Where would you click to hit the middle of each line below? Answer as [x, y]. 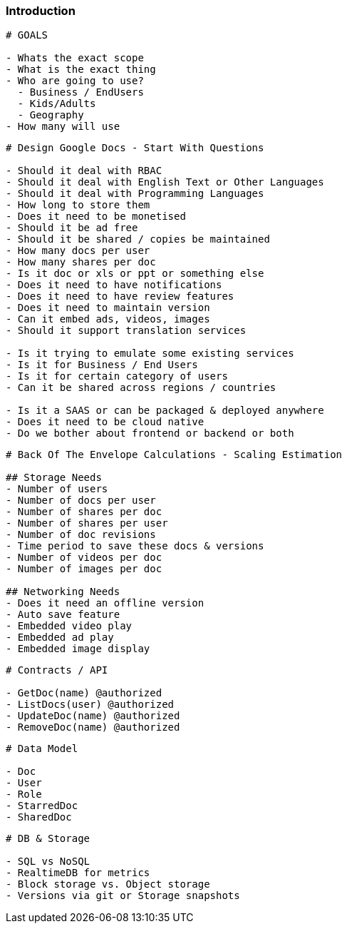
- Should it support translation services [126, 331]
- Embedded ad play [60, 638]
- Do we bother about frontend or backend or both [150, 433]
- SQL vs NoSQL [48, 862]
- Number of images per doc [84, 569]
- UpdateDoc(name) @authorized [93, 716]
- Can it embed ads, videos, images [108, 319]
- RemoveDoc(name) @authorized [93, 727]
